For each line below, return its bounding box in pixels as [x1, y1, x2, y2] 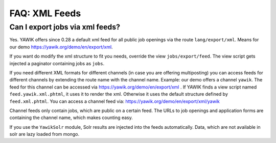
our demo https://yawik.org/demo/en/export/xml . [9, 44, 113, 50]
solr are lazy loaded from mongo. [9, 131, 79, 137]
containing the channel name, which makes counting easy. [9, 115, 133, 121]
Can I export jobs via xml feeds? [9, 22, 120, 32]
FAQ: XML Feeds [9, 8, 81, 19]
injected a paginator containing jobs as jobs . [9, 60, 105, 66]
